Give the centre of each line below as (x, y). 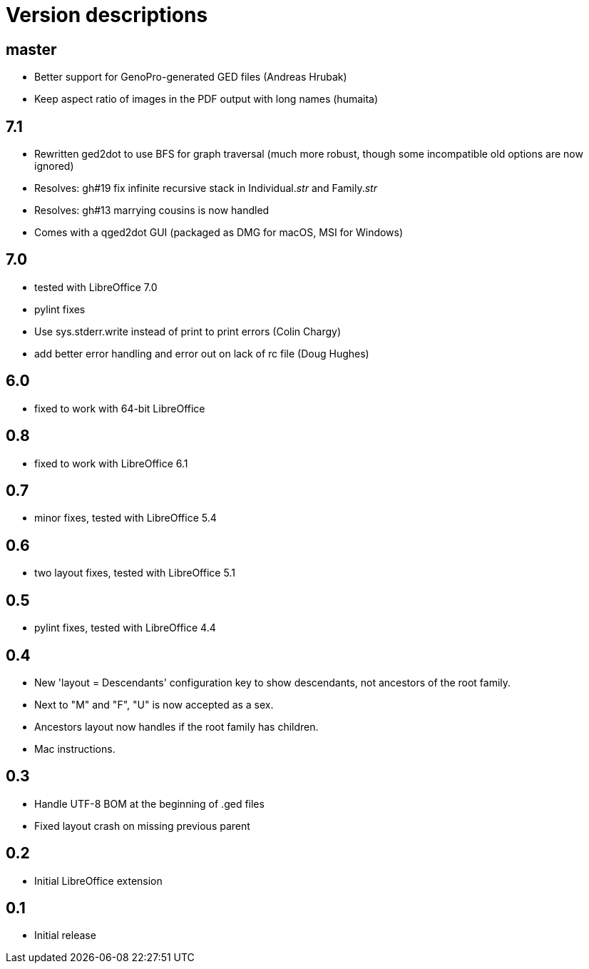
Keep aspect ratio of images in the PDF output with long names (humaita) (206, 99)
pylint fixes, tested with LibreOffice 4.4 (125, 628)
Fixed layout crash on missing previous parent (142, 826)
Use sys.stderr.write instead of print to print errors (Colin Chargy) (188, 331)
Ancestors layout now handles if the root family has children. (176, 726)
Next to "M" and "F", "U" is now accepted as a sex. (154, 704)
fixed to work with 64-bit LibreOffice (120, 408)
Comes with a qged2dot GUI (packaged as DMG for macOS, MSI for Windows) (219, 233)
